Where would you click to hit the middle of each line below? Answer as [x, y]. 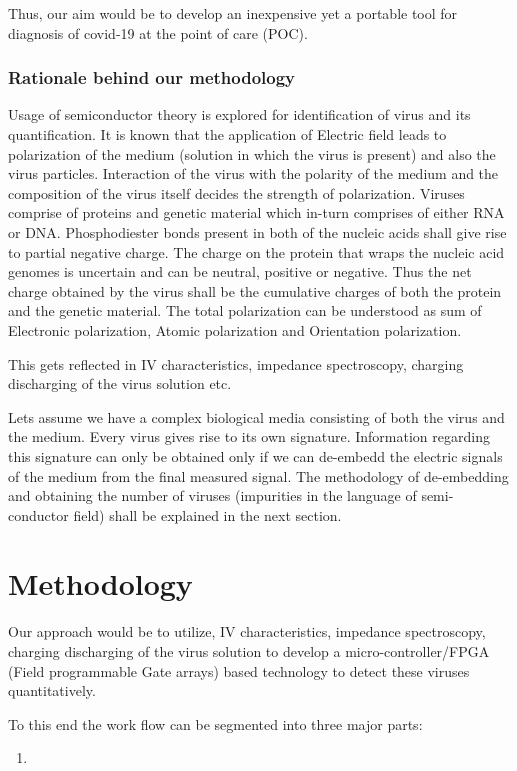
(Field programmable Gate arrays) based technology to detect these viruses [239, 670]
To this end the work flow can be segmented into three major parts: [215, 723]
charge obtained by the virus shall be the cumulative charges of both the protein [255, 290]
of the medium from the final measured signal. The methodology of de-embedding [258, 475]
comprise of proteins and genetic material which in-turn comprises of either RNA [256, 212]
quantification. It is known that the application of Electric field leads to [227, 134]
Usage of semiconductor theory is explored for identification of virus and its [239, 114]
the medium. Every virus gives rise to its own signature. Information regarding [249, 436]
